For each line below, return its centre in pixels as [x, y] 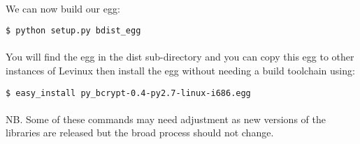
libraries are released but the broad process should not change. [140, 133]
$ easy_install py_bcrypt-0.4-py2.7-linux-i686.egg [128, 93]
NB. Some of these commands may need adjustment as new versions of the [166, 119]
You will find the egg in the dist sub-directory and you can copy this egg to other [180, 57]
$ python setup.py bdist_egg [73, 31]
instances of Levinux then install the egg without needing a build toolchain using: [180, 71]
